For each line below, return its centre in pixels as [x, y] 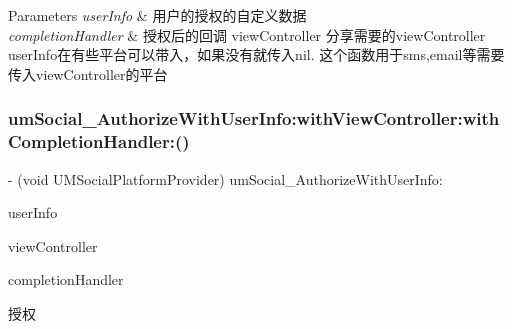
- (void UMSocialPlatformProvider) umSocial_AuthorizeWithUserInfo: [225, 178]
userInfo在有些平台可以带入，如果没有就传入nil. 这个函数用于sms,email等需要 [256, 54]
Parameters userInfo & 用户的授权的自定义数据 [157, 15]
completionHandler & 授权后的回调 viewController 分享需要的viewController [247, 34]
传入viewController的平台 [88, 73]
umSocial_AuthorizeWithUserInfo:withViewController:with [254, 118]
